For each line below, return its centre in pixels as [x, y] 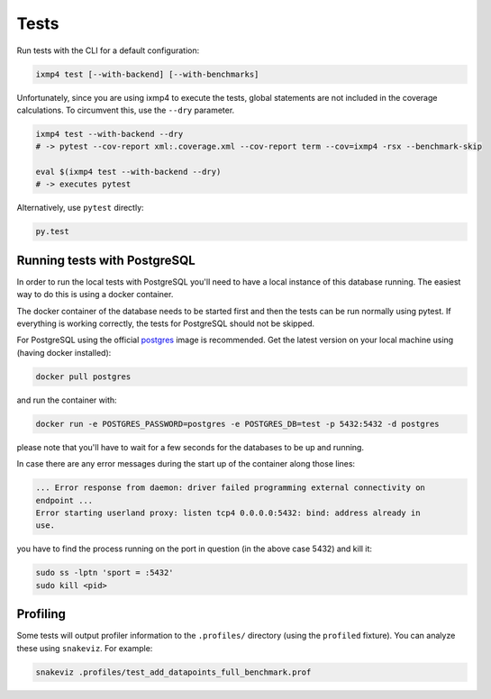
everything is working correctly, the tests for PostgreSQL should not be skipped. [166, 323]
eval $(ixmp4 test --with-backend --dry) [128, 172]
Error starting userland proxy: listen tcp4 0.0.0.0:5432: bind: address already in [228, 513]
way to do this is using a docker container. [95, 295]
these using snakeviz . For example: [85, 648]
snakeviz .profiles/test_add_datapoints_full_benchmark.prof [173, 672]
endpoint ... [64, 500]
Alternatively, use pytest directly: [80, 208]
